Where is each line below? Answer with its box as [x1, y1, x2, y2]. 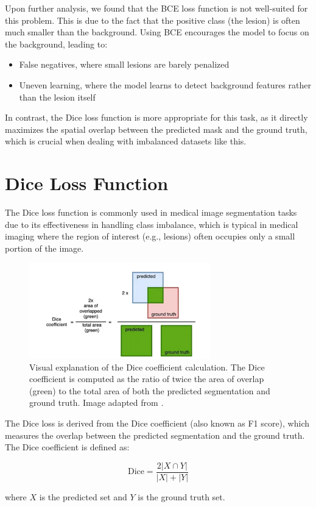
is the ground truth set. [138, 490, 225, 503]
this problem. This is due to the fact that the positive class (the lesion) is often [5, 13, 300, 26]
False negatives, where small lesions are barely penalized [19, 58, 230, 71]
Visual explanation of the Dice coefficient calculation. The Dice [29, 360, 265, 373]
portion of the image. [5, 241, 84, 254]
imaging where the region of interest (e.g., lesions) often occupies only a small [5, 230, 295, 243]
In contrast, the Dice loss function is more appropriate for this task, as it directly [5, 111, 308, 124]
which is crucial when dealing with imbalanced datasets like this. [5, 135, 247, 147]
